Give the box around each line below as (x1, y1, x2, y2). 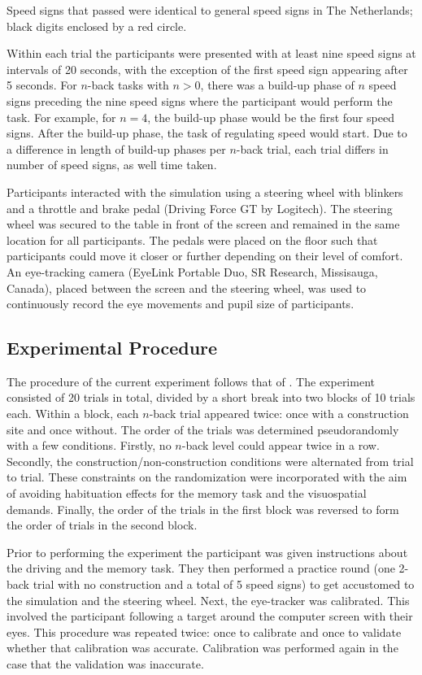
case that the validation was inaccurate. (7, 655, 204, 672)
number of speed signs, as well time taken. (7, 156, 217, 173)
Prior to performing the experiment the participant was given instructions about (7, 543, 408, 560)
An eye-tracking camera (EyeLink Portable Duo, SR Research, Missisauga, (7, 263, 378, 280)
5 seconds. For (7, 76, 77, 94)
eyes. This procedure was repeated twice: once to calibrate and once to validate (7, 623, 402, 640)
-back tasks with (87, 76, 169, 94)
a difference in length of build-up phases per (7, 140, 226, 157)
